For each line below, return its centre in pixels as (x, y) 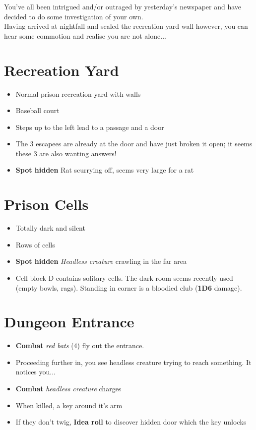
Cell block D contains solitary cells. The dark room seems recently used (124, 277)
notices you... (35, 372)
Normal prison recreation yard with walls (78, 93)
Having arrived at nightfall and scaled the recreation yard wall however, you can (126, 26)
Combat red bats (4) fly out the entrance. (80, 345)
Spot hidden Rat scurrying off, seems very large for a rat (105, 170)
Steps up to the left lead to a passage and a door (90, 127)
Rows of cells (35, 244)
